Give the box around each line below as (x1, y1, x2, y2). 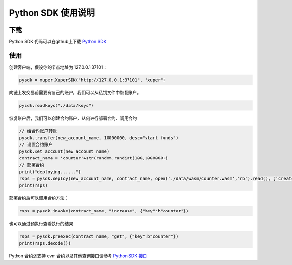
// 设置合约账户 (19, 141, 53, 147)
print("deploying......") (19, 169, 81, 175)
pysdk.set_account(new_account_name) (19, 149, 109, 154)
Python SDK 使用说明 (9, 7, 95, 18)
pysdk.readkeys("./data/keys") (19, 103, 94, 108)
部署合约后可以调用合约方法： (9, 195, 69, 201)
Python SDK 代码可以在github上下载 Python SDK (9, 39, 107, 45)
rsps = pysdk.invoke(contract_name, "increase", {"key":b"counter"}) (19, 208, 189, 213)
